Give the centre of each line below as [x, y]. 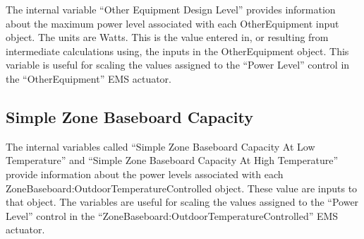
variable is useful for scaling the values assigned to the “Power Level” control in [178, 65]
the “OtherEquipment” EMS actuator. [89, 78]
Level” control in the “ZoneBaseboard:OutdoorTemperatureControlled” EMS [172, 215]
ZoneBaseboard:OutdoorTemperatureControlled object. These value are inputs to [182, 188]
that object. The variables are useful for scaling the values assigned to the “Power [182, 202]
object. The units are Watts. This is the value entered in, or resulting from [167, 37]
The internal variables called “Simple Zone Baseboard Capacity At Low [160, 146]
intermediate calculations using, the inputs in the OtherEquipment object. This [177, 51]
